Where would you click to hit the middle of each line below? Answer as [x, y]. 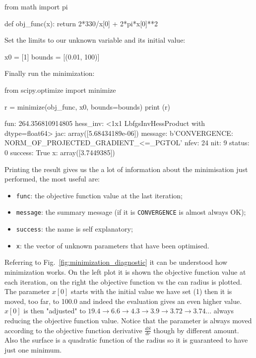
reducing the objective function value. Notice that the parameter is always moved [128, 320]
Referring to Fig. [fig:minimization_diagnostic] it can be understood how [116, 262]
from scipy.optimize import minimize [60, 89]
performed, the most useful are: [52, 179]
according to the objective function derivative [73, 330]
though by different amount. [196, 330]
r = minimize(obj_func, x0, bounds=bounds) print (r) [88, 106]
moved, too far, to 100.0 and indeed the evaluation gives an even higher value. [123, 301]
